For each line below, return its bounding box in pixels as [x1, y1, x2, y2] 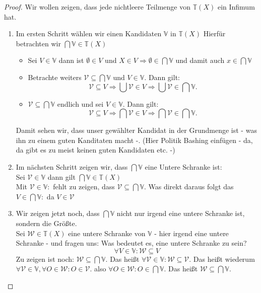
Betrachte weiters [28, 71, 82, 82]
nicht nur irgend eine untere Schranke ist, [116, 208, 245, 218]
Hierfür [203, 28, 226, 39]
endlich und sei [57, 98, 104, 109]
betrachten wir [16, 38, 61, 48]
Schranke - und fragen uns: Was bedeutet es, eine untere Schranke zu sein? [16, 238, 247, 248]
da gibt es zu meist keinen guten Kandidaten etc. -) [16, 144, 175, 155]
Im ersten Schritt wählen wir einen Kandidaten [16, 28, 162, 39]
